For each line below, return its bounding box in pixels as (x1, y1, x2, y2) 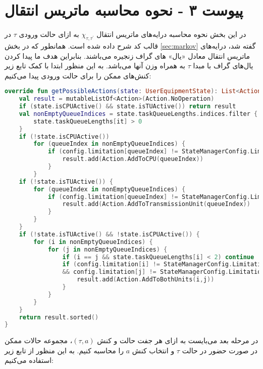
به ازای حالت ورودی (19, 29, 79, 39)
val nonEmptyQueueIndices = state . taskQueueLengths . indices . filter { (19, 110, 258, 117)
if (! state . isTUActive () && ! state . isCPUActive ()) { (19, 230, 200, 238)
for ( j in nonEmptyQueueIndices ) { (47, 245, 168, 253)
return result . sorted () (19, 313, 99, 321)
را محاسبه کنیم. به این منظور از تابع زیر (5, 345, 124, 355)
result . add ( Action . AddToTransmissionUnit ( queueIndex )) (62, 200, 250, 208)
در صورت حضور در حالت (182, 345, 258, 355)
